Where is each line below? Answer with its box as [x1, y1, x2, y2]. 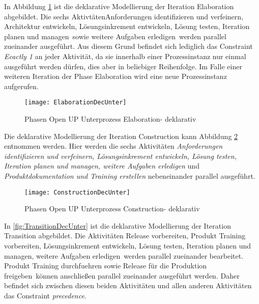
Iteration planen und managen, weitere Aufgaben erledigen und [4, 160, 199, 171]
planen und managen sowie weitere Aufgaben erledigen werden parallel [4, 31, 226, 41]
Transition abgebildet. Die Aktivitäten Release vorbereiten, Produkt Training [4, 230, 246, 241]
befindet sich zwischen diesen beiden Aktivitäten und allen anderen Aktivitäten [4, 280, 252, 291]
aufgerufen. [4, 80, 39, 91]
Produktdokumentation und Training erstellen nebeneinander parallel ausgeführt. [4, 170, 255, 181]
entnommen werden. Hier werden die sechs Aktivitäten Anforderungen [4, 141, 223, 151]
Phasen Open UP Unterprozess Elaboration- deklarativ [24, 114, 196, 124]
